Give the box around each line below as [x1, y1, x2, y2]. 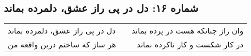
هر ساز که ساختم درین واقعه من [8, 39, 116, 50]
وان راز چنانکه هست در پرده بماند [131, 25, 244, 36]
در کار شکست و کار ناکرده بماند [137, 39, 244, 50]
